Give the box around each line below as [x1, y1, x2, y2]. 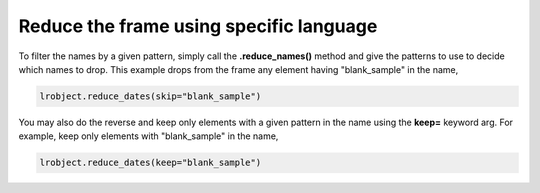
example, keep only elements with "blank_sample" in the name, [18, 130, 279, 142]
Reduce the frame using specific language [18, 15, 378, 37]
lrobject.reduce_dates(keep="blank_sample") [39, 157, 262, 169]
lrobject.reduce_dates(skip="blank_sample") [39, 90, 262, 102]
